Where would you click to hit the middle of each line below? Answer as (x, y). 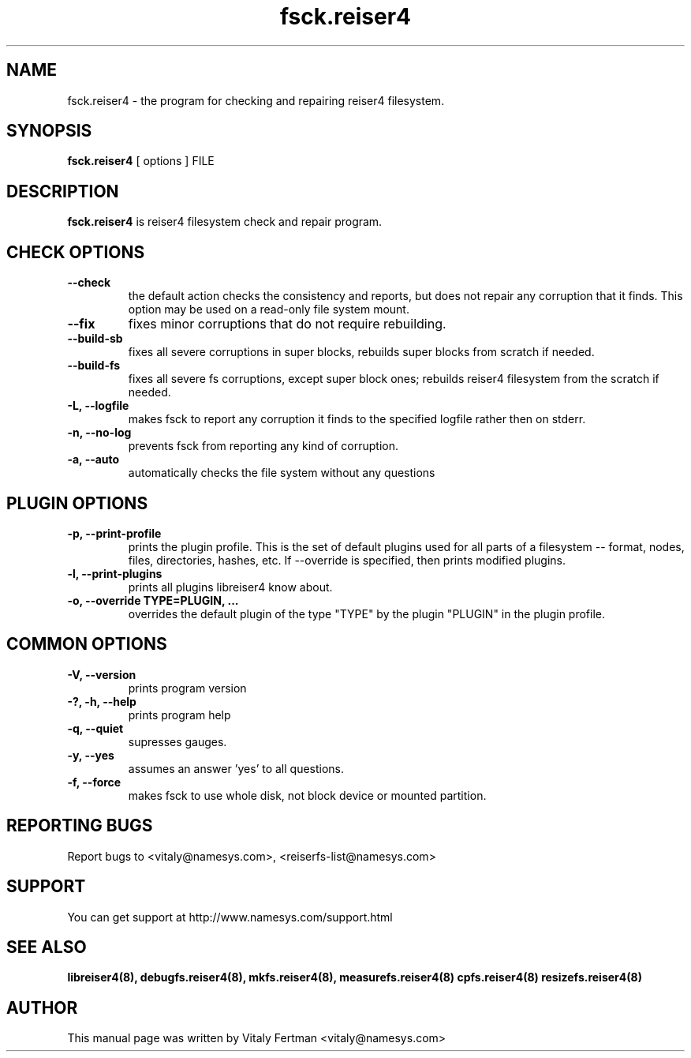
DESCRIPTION (63, 191)
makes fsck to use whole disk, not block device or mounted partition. (307, 795)
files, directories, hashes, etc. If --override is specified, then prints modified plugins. (347, 560)
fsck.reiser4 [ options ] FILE (141, 161)
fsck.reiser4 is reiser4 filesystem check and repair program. (225, 222)
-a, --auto (93, 460)
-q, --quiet (95, 728)
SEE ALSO (47, 947)
